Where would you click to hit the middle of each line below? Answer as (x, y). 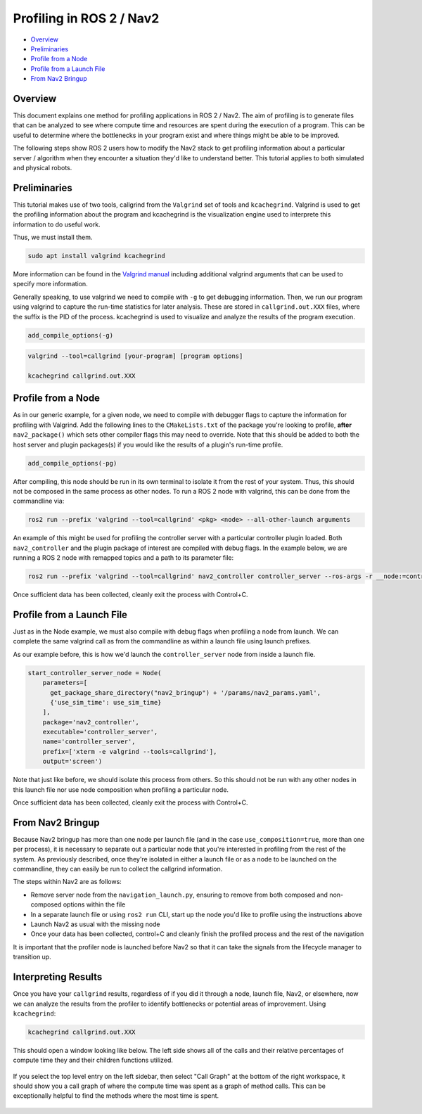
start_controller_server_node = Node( (95, 673)
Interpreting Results (58, 977)
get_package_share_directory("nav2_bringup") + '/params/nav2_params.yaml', (186, 692)
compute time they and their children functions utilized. (93, 1060)
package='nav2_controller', (91, 722)
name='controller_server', (89, 742)
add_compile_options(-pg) (72, 463)
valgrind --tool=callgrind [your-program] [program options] (135, 356)
